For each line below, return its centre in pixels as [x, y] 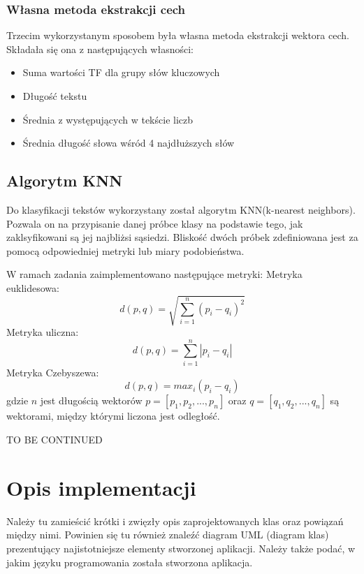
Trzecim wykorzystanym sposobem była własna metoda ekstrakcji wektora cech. [178, 35]
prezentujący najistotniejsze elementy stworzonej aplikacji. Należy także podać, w [181, 548]
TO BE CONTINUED [54, 439]
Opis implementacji [101, 487]
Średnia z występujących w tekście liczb [108, 119]
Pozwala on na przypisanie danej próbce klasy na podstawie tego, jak [155, 223]
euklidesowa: [33, 287]
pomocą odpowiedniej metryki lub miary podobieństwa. [125, 250]
